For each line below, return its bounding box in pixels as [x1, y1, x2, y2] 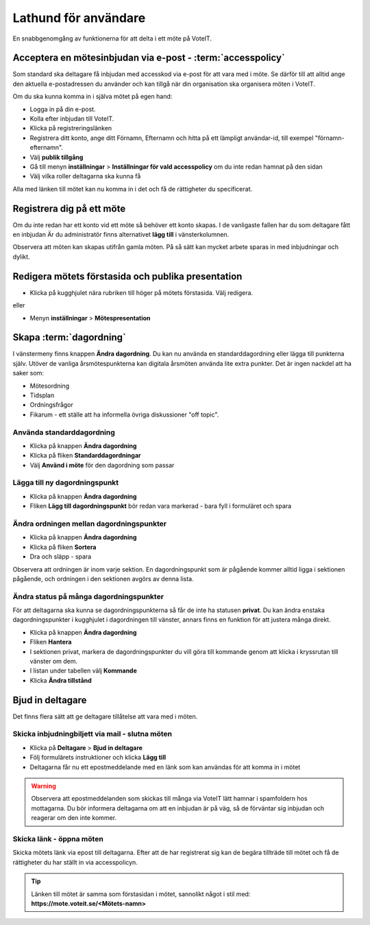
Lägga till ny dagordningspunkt [12, 478, 119, 487]
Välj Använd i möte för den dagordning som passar [29, 460, 175, 469]
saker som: [12, 369, 45, 377]
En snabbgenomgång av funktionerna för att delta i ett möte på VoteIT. [12, 34, 212, 43]
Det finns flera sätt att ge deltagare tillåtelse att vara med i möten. [12, 712, 198, 721]
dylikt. [12, 253, 30, 261]
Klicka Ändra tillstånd [29, 676, 92, 684]
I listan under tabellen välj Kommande [29, 666, 137, 675]
